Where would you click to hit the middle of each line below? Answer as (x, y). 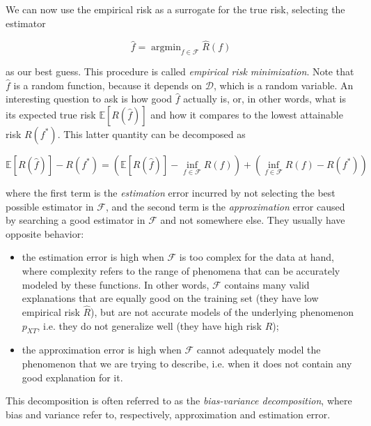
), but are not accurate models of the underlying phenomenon (222, 311)
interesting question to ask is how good (89, 99)
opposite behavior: (45, 233)
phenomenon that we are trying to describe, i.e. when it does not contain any (187, 363)
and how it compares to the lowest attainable (247, 114)
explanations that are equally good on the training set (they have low (170, 298)
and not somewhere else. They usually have (253, 220)
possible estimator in (50, 206)
